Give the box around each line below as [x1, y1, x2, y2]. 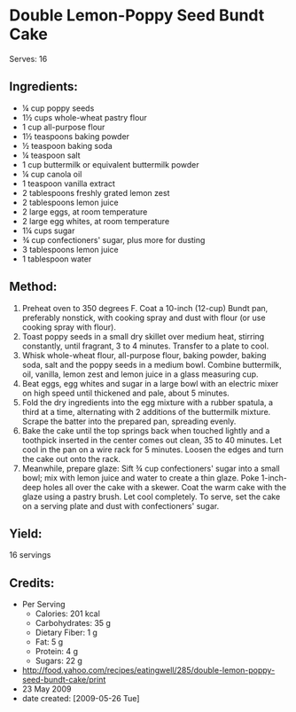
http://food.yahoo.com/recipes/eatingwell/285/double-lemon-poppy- [21, 665, 276, 676]
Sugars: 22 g [35, 655, 82, 666]
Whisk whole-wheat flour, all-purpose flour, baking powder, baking [21, 349, 267, 360]
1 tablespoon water [21, 254, 92, 264]
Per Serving [21, 599, 66, 610]
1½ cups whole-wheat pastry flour [21, 112, 148, 122]
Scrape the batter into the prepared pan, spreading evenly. [21, 416, 237, 426]
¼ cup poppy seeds [21, 103, 95, 113]
